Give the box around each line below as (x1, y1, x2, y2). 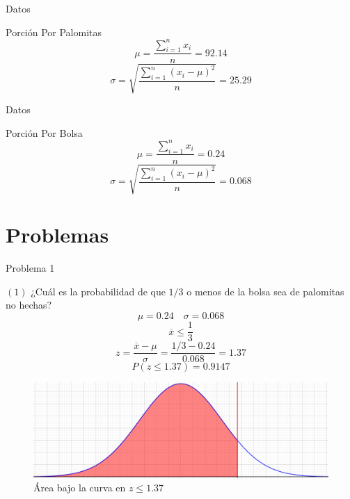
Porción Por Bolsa (6, 125, 83, 140)
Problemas (6, 220, 109, 249)
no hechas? (6, 297, 52, 312)
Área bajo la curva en (33, 480, 126, 495)
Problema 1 (6, 261, 55, 275)
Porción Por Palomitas (6, 24, 102, 39)
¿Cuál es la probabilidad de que (31, 284, 166, 298)
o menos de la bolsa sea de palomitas (186, 284, 344, 298)
